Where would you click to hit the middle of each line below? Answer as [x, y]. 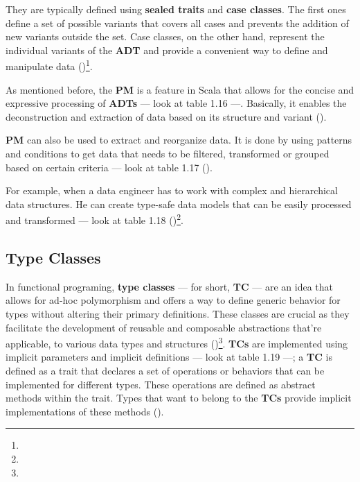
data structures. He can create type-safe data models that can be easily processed [179, 204]
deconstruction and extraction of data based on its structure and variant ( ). [166, 116]
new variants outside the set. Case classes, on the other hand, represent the [165, 36]
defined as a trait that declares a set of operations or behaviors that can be [165, 371]
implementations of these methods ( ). [85, 411]
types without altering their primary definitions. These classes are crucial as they [178, 314]
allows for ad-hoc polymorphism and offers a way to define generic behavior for [173, 300]
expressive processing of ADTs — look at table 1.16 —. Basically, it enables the [176, 103]
